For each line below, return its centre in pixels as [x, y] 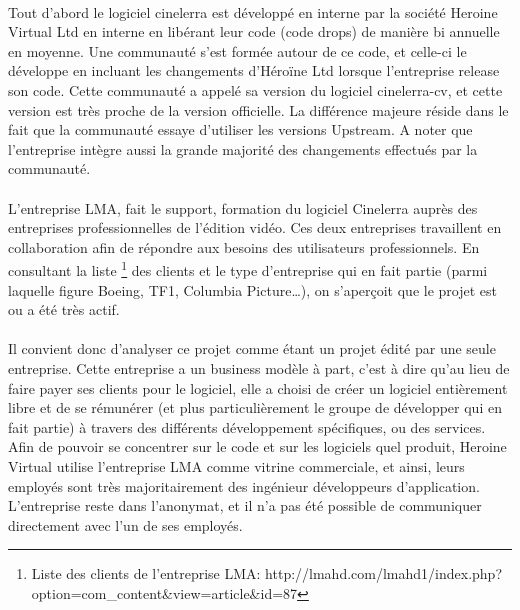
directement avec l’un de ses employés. [125, 524]
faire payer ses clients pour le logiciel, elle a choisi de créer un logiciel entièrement [258, 387]
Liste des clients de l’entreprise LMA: [146, 573]
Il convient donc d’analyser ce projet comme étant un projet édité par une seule [252, 348]
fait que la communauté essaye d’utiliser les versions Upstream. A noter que [240, 129]
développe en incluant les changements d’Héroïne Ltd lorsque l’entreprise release [254, 70]
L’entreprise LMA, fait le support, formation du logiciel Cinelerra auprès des [243, 207]
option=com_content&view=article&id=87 [164, 592]
